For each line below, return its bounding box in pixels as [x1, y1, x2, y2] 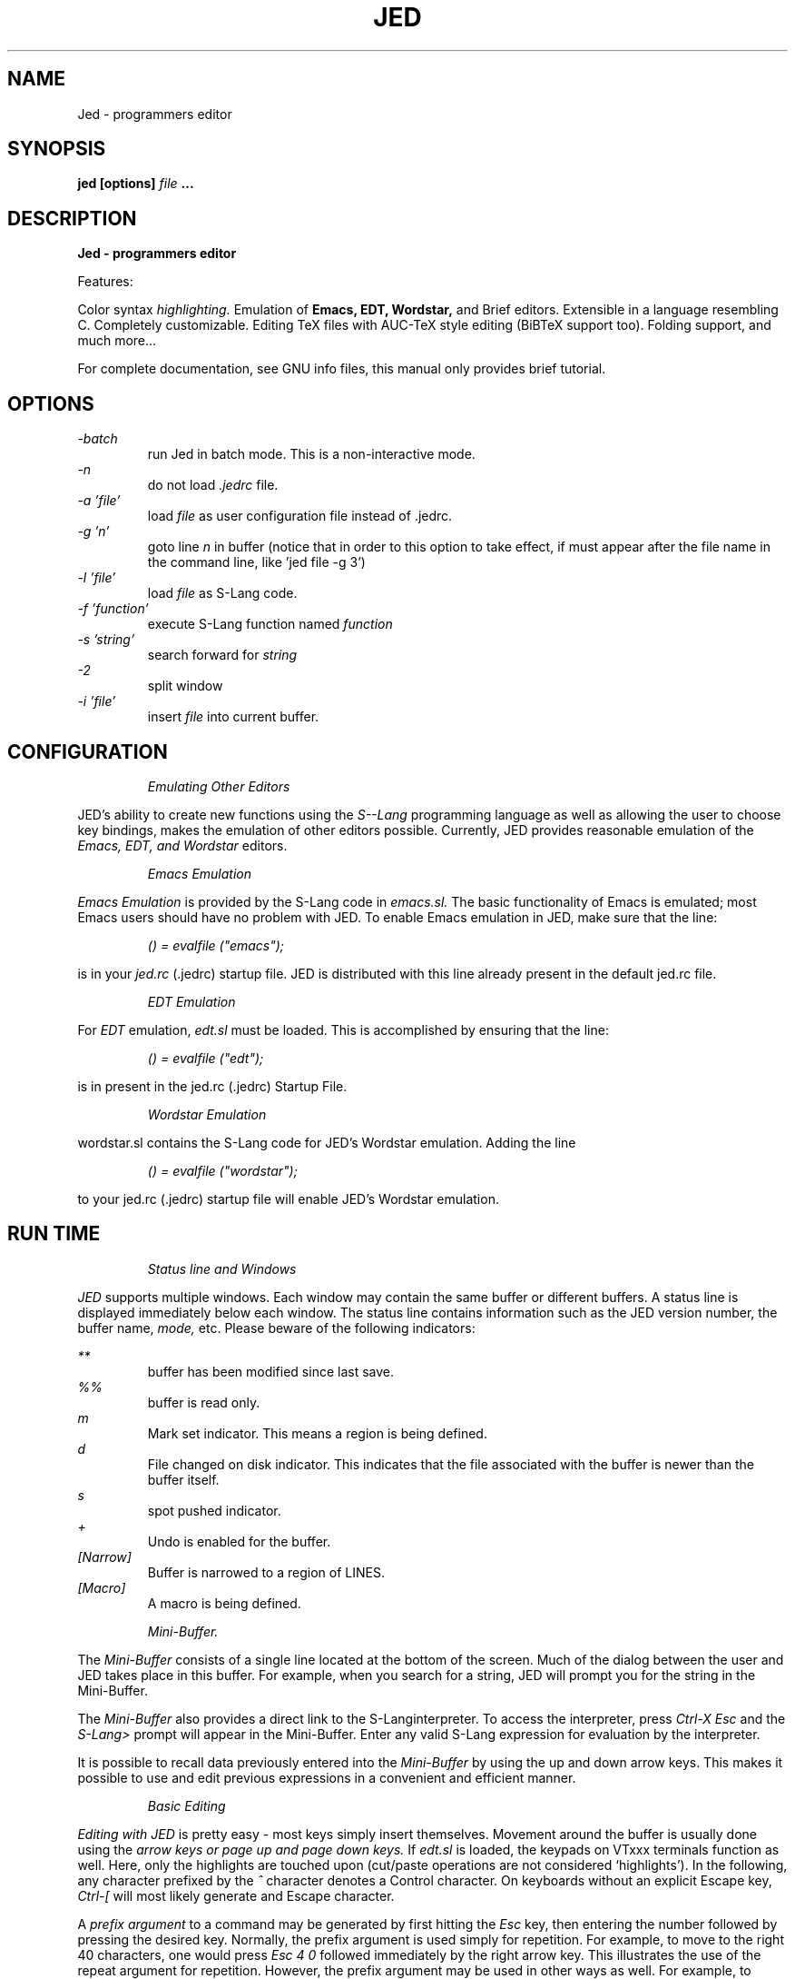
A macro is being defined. [147, 1595, 301, 1611]
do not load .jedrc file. [147, 477, 279, 493]
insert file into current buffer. [147, 709, 319, 725]
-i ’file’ [77, 693, 116, 710]
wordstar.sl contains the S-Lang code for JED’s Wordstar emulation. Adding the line [77, 1134, 576, 1150]
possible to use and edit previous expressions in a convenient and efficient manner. [77, 1769, 576, 1785]
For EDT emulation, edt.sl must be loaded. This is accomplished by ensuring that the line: [77, 1021, 609, 1038]
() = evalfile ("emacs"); [147, 937, 285, 953]
